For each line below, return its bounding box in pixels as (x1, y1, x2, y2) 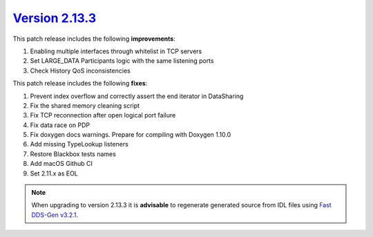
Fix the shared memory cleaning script (30, 101, 140, 110)
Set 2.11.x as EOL (30, 169, 79, 178)
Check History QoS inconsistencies (30, 66, 131, 75)
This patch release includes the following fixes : (12, 79, 148, 88)
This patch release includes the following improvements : (12, 35, 175, 43)
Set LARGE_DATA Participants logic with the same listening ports (30, 57, 214, 65)
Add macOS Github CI (30, 160, 93, 168)
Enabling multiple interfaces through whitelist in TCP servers (30, 47, 202, 55)
